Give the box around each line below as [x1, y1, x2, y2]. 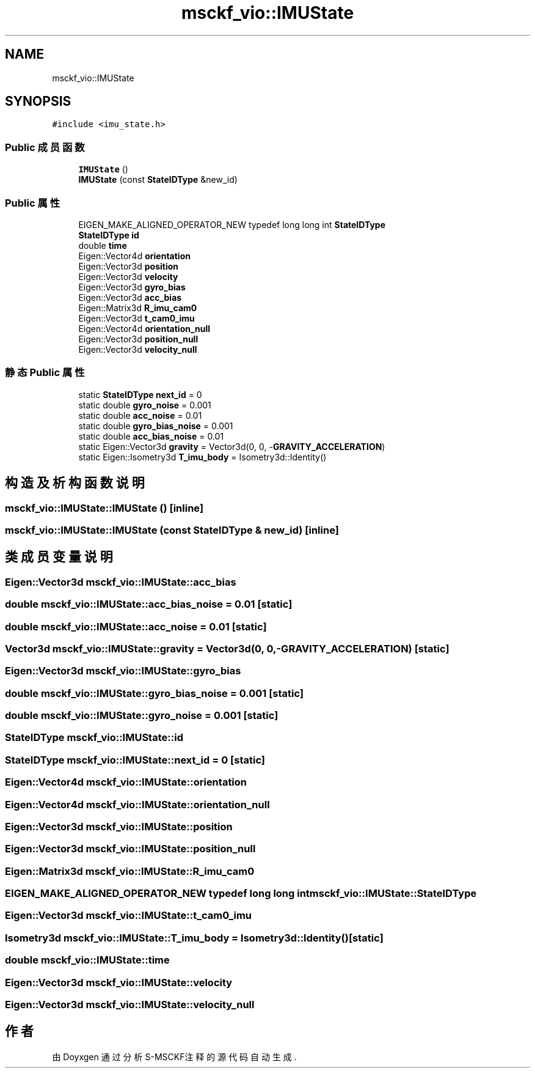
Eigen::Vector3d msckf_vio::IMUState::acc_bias [5, 575, 236, 588]
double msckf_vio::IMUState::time [5, 954, 170, 967]
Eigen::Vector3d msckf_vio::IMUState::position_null [5, 843, 256, 855]
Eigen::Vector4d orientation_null [78, 323, 211, 334]
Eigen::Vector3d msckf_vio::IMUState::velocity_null [5, 998, 255, 1011]
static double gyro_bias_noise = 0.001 [78, 420, 233, 431]
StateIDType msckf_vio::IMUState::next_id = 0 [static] [5, 753, 265, 766]
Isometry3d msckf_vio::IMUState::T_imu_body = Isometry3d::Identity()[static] [5, 931, 384, 944]
